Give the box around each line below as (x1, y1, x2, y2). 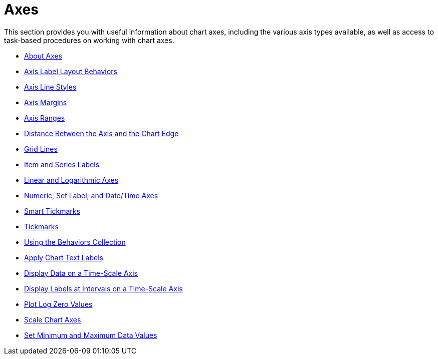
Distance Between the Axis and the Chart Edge (24, 129, 179, 138)
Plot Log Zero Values (24, 299, 93, 308)
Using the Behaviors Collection (24, 237, 126, 246)
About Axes (24, 51, 62, 60)
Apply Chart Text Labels (24, 253, 103, 262)
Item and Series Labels (24, 160, 100, 169)
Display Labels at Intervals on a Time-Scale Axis (24, 284, 183, 293)
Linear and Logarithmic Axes (24, 175, 119, 184)
